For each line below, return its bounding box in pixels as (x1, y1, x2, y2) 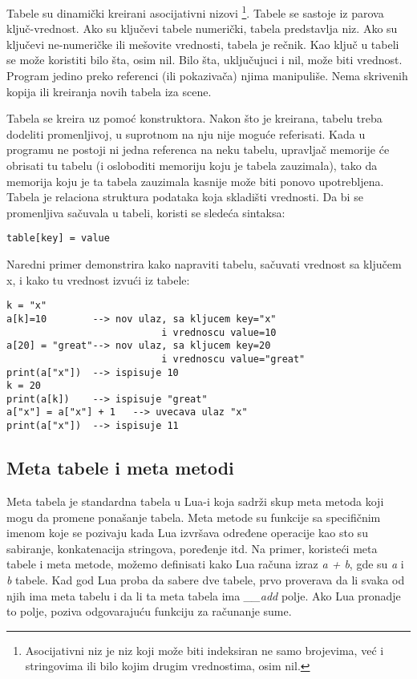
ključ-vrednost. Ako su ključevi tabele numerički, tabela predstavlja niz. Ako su (6, 20, 398, 37)
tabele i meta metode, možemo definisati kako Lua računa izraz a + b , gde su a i (6, 556, 404, 572)
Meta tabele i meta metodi (6, 455, 234, 480)
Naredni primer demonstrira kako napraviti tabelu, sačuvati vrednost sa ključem (6, 256, 402, 273)
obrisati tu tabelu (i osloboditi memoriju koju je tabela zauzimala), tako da (6, 157, 378, 173)
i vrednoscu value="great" (161, 353, 306, 365)
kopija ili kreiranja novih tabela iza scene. (6, 83, 212, 99)
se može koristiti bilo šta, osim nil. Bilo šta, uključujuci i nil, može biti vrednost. (6, 51, 403, 68)
